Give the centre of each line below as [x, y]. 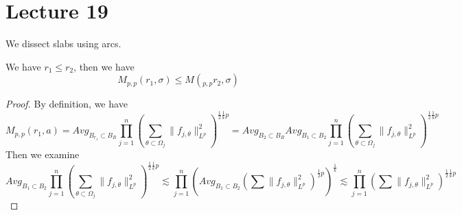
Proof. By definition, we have [67, 104]
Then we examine [43, 154]
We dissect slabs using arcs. [63, 43]
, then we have [104, 66]
